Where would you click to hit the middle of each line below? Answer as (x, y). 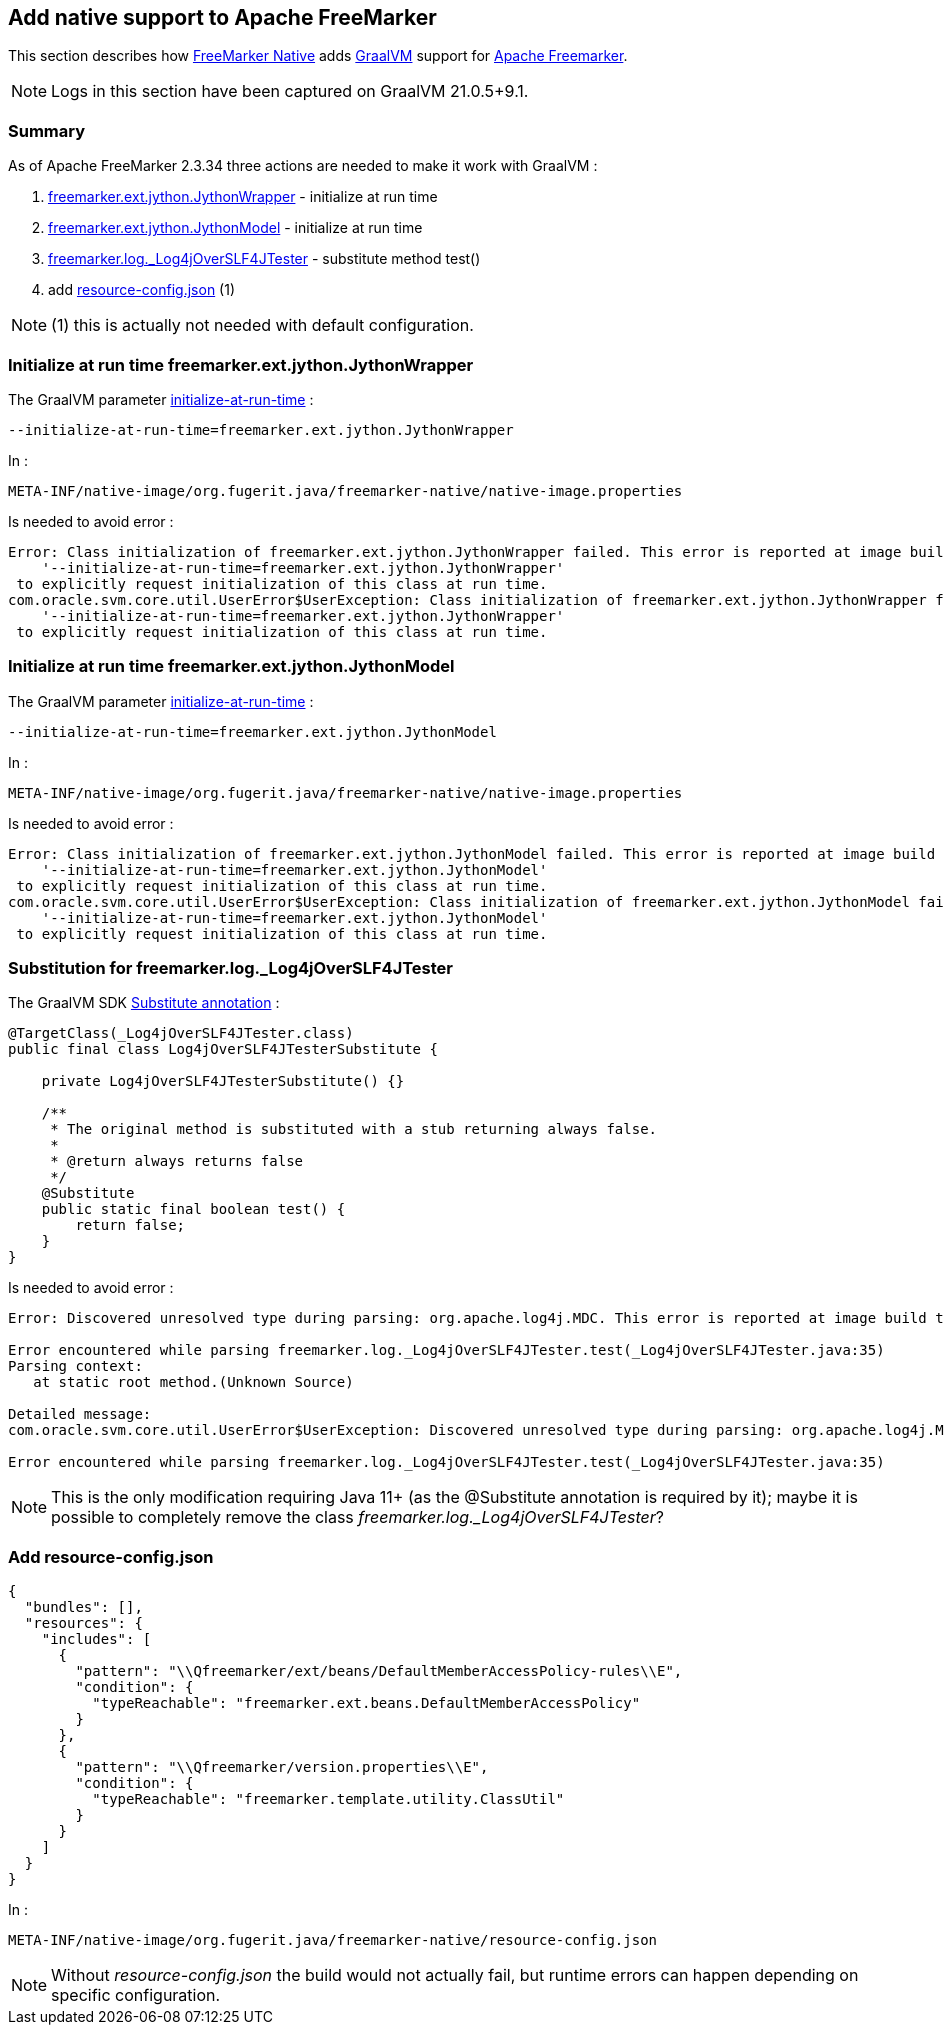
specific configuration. (136, 1995)
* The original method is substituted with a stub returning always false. (354, 1129)
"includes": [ (96, 1639)
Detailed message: (80, 1414)
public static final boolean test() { (193, 1209)
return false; (130, 1225)
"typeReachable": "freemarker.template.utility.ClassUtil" (328, 1799)
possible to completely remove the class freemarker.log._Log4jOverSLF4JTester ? (357, 1517)
